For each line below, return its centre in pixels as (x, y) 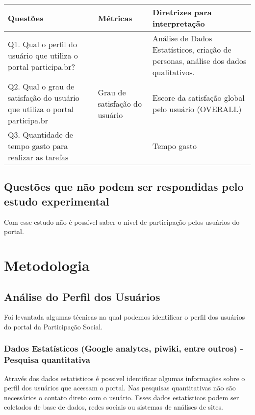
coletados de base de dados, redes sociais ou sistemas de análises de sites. (114, 407)
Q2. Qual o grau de (41, 86)
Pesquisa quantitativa (47, 360)
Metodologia (47, 265)
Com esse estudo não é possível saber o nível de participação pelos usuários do (122, 222)
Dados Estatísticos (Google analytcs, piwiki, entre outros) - (124, 348)
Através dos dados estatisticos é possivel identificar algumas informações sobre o (125, 378)
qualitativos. (174, 72)
